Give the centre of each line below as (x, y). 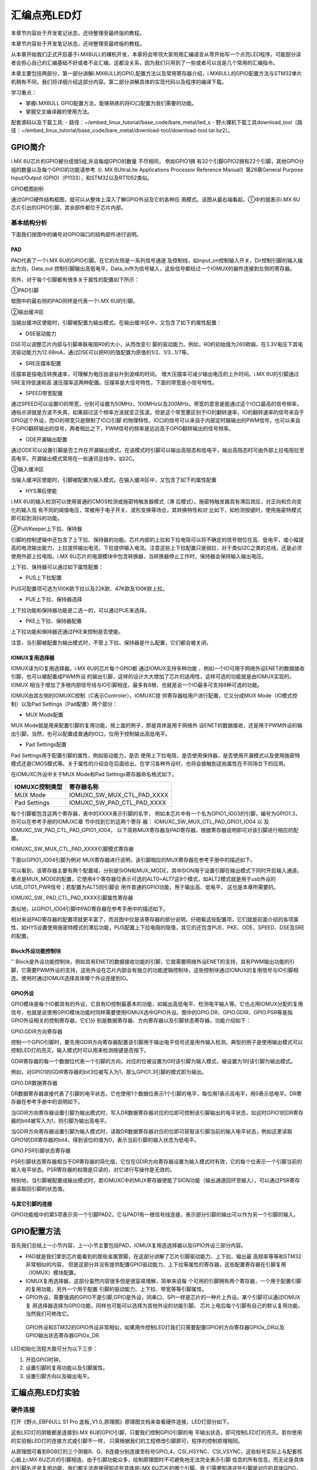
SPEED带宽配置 (44, 393)
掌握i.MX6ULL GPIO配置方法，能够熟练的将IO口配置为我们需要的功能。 (111, 103)
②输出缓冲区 (27, 312)
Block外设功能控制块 (36, 951)
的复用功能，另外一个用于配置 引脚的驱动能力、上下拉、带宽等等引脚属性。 (116, 1289)
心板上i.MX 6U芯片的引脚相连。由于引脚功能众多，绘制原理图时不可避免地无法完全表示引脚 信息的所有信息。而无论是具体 (158, 1460)
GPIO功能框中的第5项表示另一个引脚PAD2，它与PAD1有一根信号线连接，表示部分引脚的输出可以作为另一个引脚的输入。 (155, 1215)
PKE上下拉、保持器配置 (54, 621)
